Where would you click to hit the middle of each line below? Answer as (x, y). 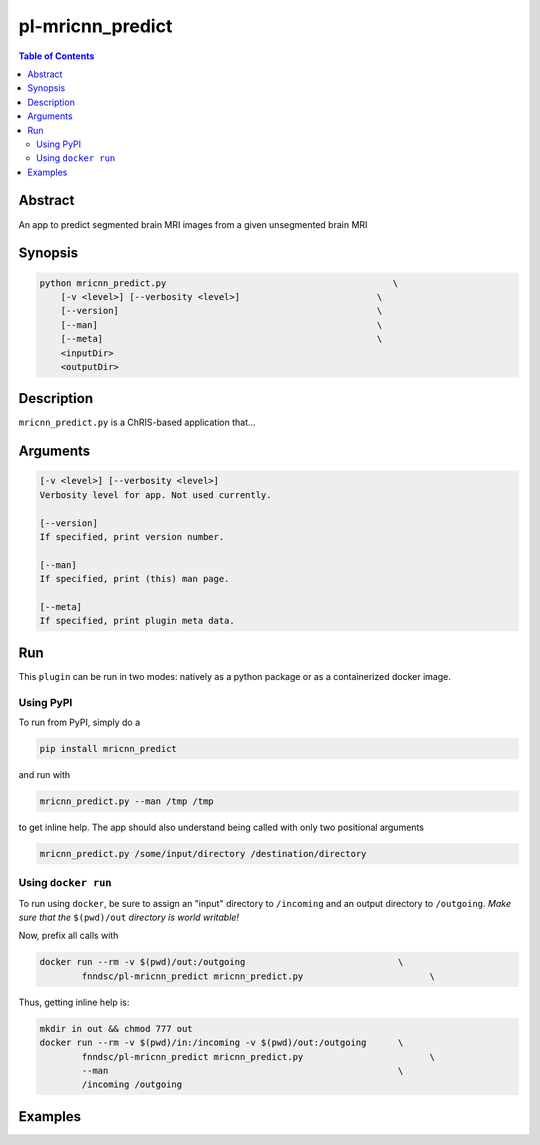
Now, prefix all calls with (68, 936)
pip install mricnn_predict (108, 748)
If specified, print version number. (132, 536)
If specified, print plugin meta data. (137, 621)
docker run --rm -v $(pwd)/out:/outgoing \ (221, 962)
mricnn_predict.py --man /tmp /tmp (126, 801)
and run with (44, 774)
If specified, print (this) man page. (134, 579)
